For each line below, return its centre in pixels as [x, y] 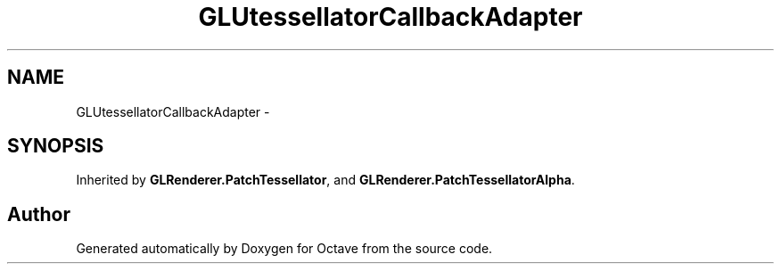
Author [39, 214]
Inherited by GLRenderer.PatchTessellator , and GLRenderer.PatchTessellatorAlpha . [325, 180]
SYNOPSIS [56, 146]
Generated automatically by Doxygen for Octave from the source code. [284, 249]
